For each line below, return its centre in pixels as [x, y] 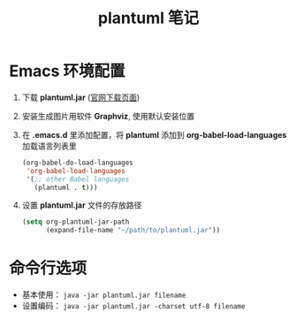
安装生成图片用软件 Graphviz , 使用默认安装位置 [108, 116]
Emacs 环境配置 [67, 71]
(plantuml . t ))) [66, 187]
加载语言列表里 [49, 146]
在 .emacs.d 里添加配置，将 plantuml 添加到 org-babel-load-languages [154, 134]
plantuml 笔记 [148, 18]
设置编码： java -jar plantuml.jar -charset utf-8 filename [133, 306]
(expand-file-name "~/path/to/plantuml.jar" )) [133, 231]
